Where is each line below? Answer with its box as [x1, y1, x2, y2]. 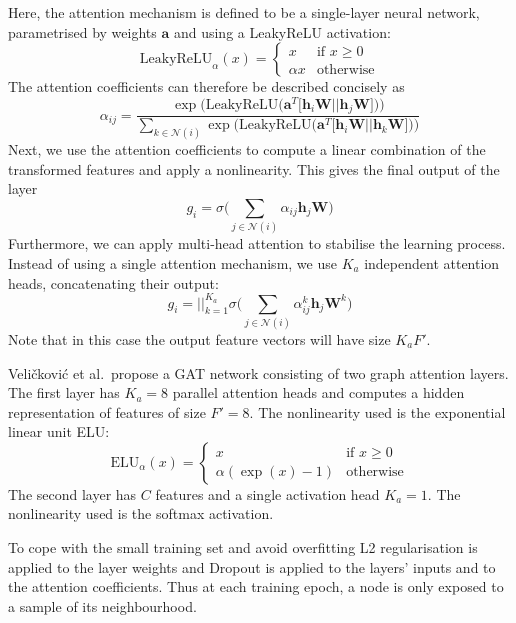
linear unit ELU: [8, 421, 110, 442]
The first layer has [8, 382, 120, 403]
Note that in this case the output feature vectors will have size [8, 328, 391, 349]
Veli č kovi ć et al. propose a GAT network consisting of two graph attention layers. [8, 362, 509, 383]
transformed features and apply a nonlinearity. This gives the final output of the [8, 158, 500, 179]
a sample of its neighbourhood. [8, 595, 197, 616]
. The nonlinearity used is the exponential [249, 401, 506, 422]
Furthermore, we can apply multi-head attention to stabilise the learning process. [8, 233, 506, 254]
